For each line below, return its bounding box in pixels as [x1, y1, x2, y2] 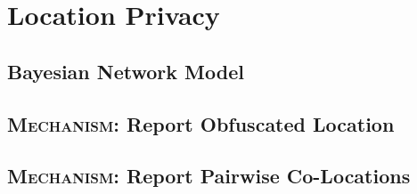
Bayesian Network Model [7, 57, 244, 85]
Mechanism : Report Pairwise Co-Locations [7, 162, 411, 190]
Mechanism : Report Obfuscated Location [7, 109, 395, 137]
